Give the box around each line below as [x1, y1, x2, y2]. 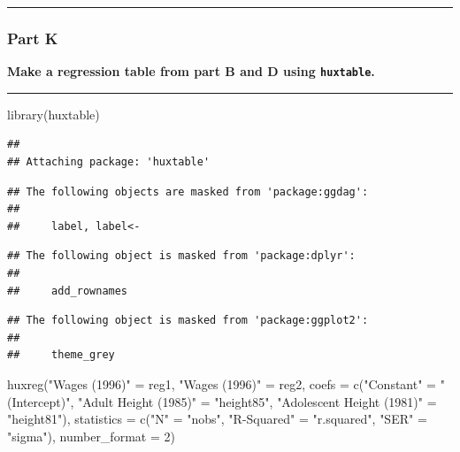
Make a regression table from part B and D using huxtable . [7, 62, 375, 80]
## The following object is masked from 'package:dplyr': [7, 249, 356, 263]
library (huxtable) [7, 104, 100, 123]
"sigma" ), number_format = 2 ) [7, 426, 175, 445]
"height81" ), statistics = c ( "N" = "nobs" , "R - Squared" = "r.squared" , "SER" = [7, 410, 427, 428]
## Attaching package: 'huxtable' [7, 156, 211, 169]
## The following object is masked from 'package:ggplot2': [7, 314, 369, 327]
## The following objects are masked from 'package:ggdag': [7, 185, 369, 198]
